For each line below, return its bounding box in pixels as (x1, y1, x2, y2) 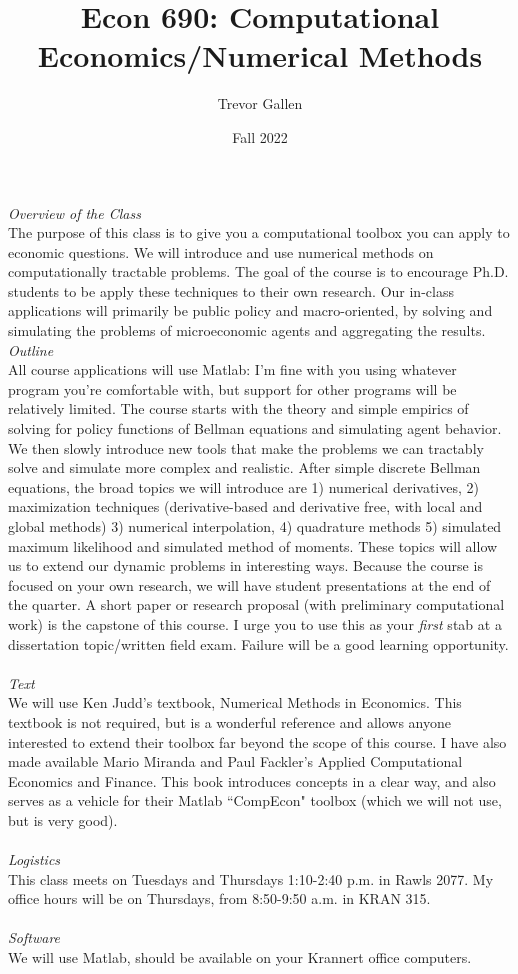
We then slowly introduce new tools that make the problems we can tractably (8, 437, 484, 458)
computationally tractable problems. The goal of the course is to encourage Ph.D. (8, 261, 509, 282)
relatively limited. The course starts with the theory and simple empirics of (8, 398, 469, 419)
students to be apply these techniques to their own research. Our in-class (8, 280, 454, 301)
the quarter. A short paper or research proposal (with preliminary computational (8, 594, 505, 615)
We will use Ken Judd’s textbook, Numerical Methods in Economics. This (8, 692, 462, 713)
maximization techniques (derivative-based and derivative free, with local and (8, 496, 483, 517)
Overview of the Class (8, 202, 141, 223)
